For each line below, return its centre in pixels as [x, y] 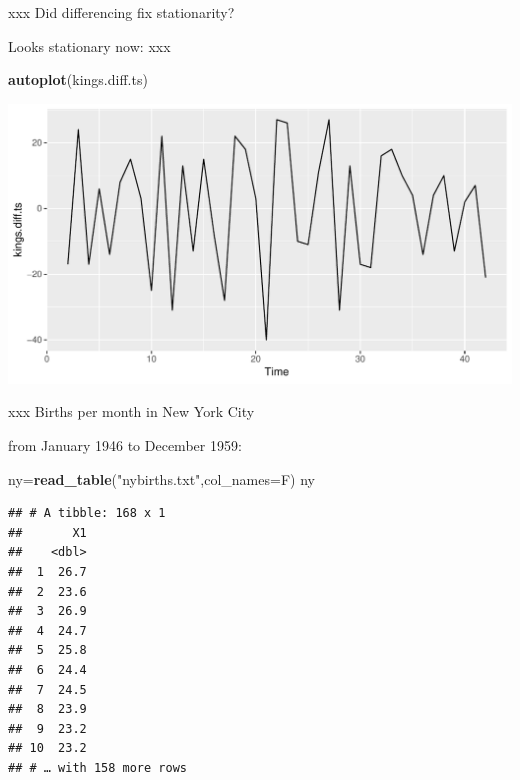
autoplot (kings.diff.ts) [78, 79]
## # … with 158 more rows [97, 767]
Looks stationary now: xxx [89, 45]
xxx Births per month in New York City [131, 411]
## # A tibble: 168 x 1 [87, 513]
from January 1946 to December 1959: [125, 445]
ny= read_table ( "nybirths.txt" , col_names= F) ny [161, 478]
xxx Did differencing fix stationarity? [121, 12]
